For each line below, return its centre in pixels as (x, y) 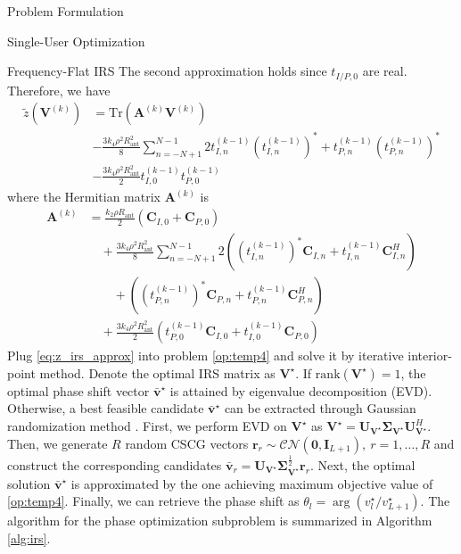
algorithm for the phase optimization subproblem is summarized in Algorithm (220, 521)
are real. (385, 71)
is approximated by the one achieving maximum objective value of (252, 483)
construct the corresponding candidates (115, 464)
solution (29, 483)
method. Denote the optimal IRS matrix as (157, 372)
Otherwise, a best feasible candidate (106, 408)
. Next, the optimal (362, 464)
